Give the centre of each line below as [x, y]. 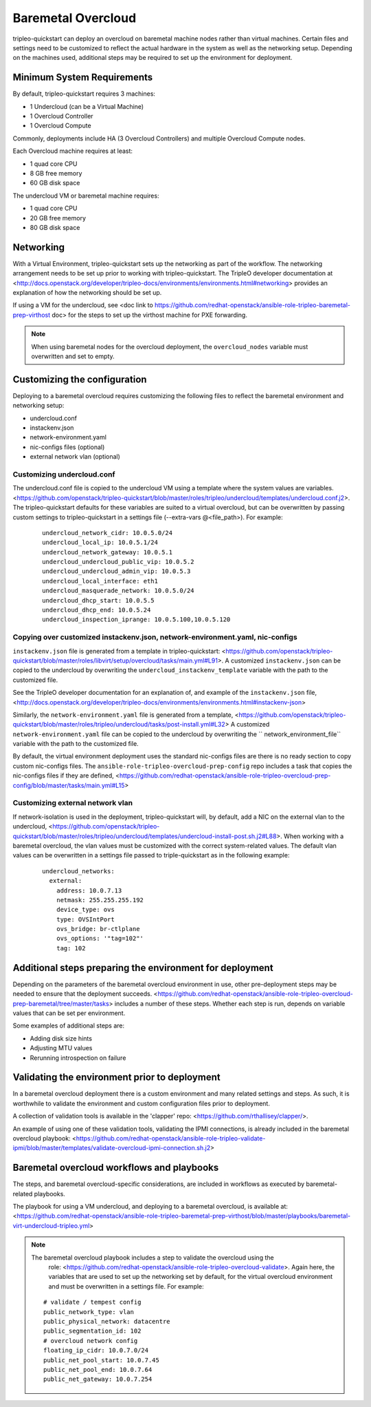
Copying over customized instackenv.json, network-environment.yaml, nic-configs [155, 637]
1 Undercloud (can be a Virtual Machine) [87, 106]
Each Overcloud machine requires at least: [73, 151]
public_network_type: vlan [89, 1312]
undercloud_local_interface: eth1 [100, 581]
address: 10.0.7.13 [89, 890]
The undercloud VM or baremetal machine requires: [86, 196]
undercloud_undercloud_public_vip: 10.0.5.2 [119, 562]
